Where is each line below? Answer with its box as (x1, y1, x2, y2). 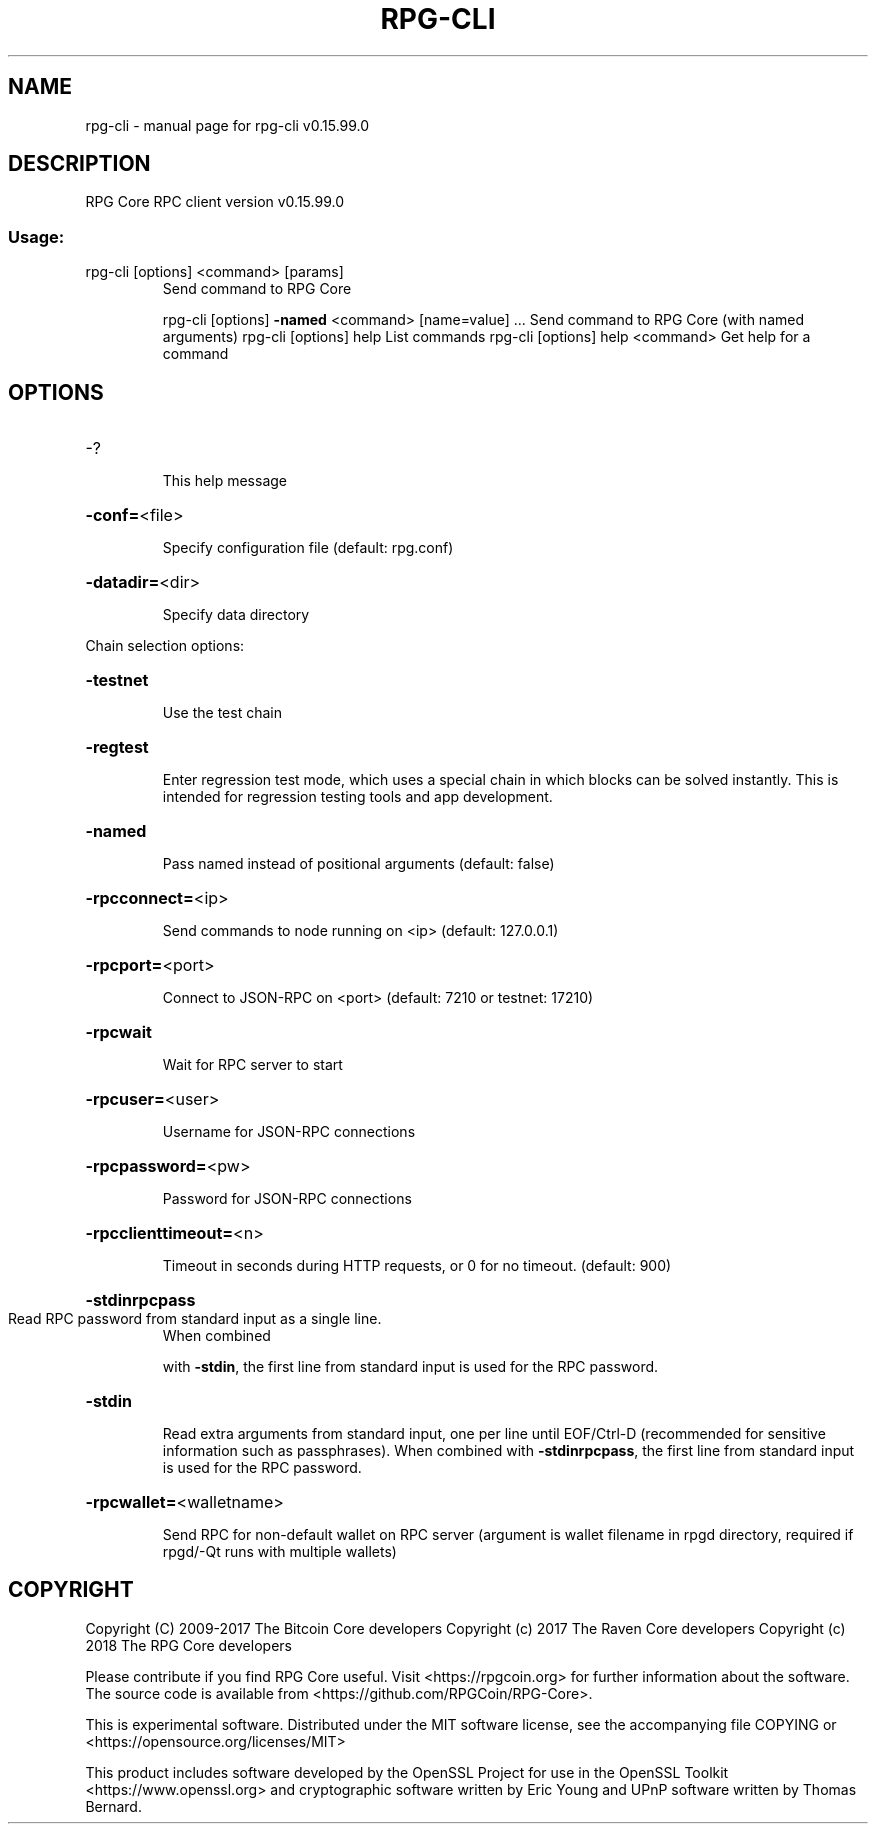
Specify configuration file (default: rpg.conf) (162, 539, 454, 557)
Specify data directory (162, 606, 310, 624)
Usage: (8, 226, 65, 247)
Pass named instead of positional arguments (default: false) (162, 855, 555, 873)
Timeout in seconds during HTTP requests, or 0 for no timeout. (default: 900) (162, 1257, 672, 1275)
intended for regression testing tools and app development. (162, 788, 553, 806)
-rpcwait (85, 1022, 152, 1043)
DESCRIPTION (8, 151, 151, 177)
